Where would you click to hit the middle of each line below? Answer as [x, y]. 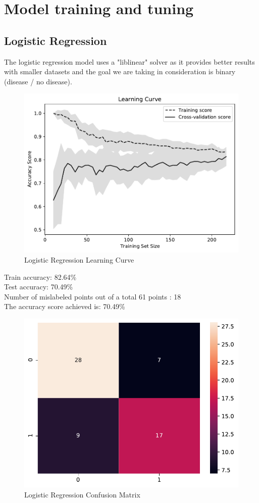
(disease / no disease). [38, 81]
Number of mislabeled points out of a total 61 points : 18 [93, 296]
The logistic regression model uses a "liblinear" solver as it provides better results [129, 61]
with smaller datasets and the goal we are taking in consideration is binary [120, 71]
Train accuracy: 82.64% [40, 276]
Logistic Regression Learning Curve [79, 259]
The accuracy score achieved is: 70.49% [65, 306]
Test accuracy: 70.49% [39, 287]
